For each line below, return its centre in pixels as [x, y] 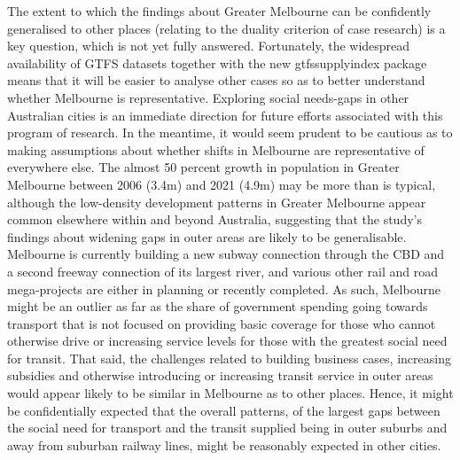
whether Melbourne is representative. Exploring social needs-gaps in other [208, 97]
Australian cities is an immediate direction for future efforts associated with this [225, 115]
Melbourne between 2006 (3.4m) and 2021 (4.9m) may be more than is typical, [222, 184]
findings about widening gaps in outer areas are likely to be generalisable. [207, 236]
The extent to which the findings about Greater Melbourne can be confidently [219, 11]
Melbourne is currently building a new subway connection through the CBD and [226, 254]
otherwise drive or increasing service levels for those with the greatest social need [227, 341]
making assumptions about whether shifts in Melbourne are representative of [216, 149]
